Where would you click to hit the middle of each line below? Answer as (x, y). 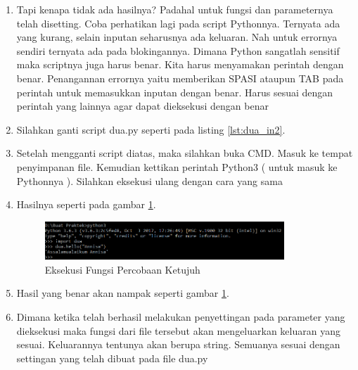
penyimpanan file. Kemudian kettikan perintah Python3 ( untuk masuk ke (177, 166)
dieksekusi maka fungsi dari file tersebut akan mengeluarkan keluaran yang (178, 330)
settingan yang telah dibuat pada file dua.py (112, 358)
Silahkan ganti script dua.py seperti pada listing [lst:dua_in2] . (151, 129)
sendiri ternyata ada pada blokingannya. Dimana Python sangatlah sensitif (178, 50)
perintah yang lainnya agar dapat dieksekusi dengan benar (142, 106)
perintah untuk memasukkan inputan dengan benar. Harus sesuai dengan (175, 92)
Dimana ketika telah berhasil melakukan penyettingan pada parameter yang (181, 316)
